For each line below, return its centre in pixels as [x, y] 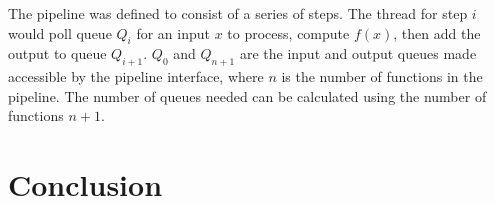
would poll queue [60, 32]
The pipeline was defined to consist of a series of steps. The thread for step [238, 13]
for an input [173, 32]
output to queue [57, 53]
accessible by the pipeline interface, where [136, 76]
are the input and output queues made [358, 53]
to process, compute [288, 32]
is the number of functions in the [382, 76]
